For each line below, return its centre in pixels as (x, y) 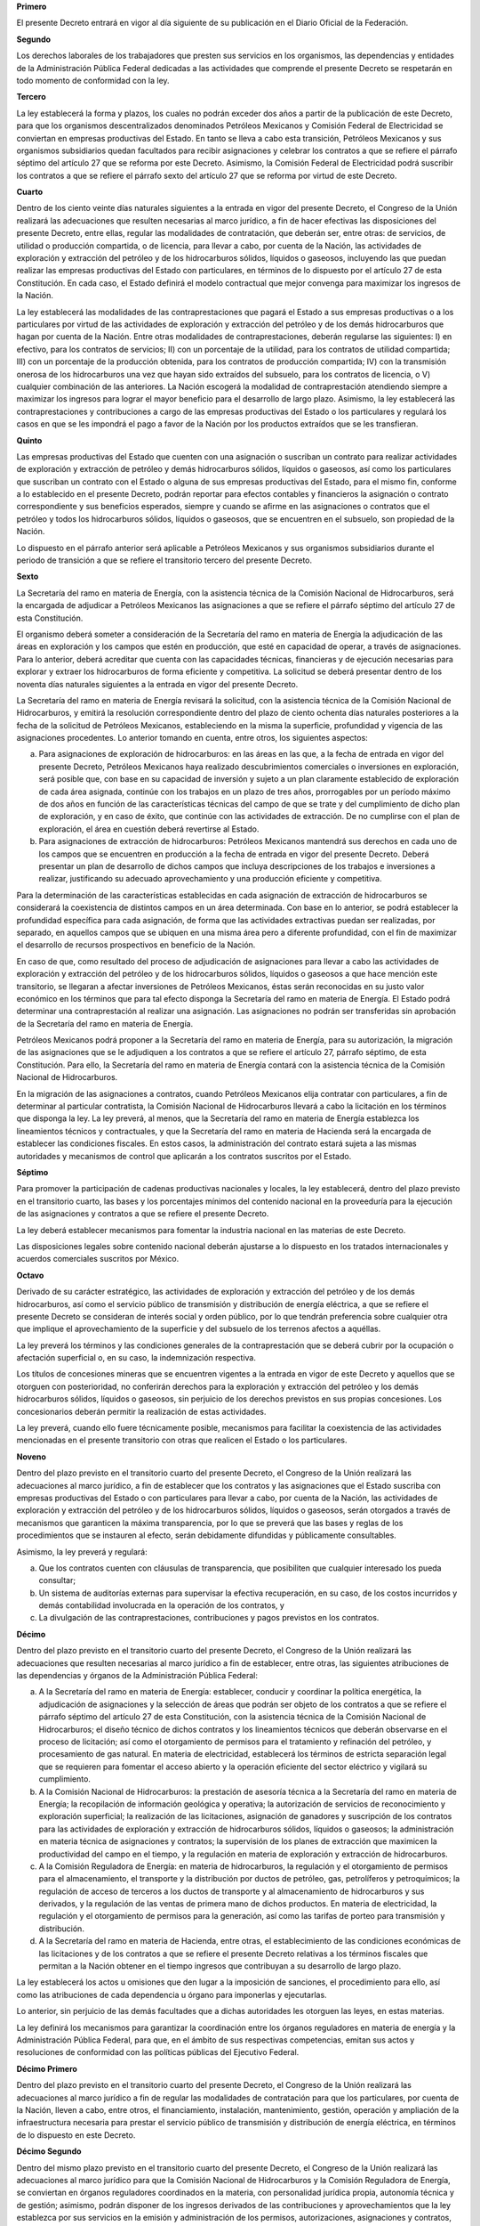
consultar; (57, 1580)
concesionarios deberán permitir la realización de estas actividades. (141, 1411)
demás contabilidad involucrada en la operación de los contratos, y (161, 1605)
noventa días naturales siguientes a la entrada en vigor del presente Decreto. (157, 684)
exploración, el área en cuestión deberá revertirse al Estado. (149, 829)
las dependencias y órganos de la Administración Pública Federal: (137, 1676)
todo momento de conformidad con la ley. (93, 80)
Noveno (31, 1457)
